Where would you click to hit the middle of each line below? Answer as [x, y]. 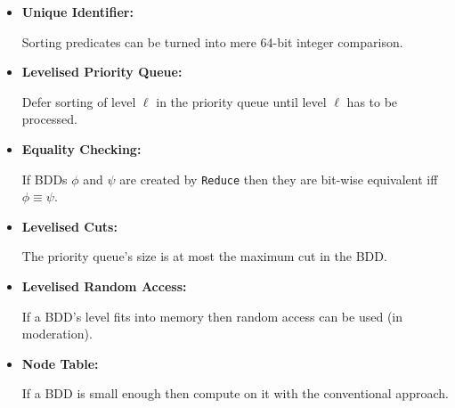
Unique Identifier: [77, 12]
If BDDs [45, 179]
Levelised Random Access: [104, 286]
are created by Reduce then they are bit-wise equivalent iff [279, 179]
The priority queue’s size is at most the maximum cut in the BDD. [204, 256]
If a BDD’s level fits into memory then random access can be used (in [212, 316]
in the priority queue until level [241, 101]
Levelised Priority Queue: [102, 72]
